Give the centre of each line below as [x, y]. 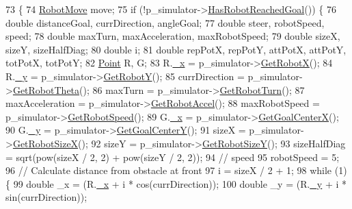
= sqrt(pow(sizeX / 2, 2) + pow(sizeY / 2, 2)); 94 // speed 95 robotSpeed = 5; [173, 157]
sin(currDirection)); [46, 197]
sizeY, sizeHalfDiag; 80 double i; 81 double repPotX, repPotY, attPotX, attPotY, [176, 49]
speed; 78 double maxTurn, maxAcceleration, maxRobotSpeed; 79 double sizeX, [173, 36]
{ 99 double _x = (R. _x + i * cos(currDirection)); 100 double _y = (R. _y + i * [176, 183]
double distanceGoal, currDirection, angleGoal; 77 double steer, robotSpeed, [165, 22]
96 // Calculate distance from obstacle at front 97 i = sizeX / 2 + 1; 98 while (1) [176, 170]
